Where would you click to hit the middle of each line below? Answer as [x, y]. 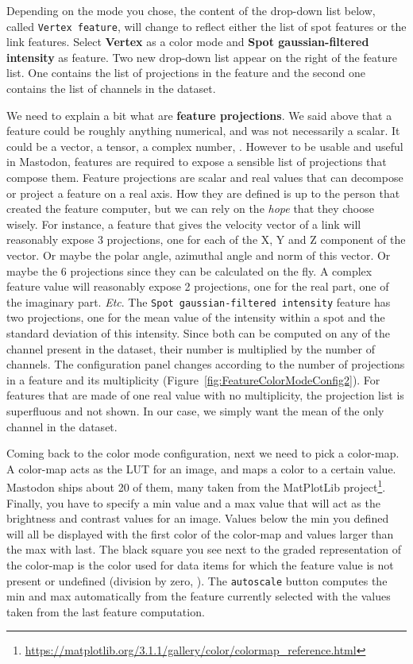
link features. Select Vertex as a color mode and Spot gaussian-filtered [188, 42]
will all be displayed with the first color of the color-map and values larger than [200, 533]
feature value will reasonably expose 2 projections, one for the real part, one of [198, 286]
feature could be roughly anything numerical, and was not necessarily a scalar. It [203, 131]
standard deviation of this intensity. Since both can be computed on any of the [198, 333]
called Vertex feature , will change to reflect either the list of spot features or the [206, 26]
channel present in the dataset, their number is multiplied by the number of [191, 348]
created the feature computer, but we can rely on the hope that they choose [190, 208]
